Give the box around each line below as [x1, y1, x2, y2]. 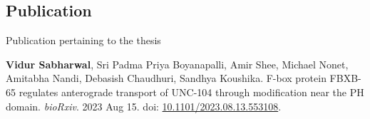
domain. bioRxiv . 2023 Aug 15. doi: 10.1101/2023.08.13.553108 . [6, 98, 282, 113]
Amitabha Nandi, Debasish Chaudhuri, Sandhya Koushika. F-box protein [6, 71, 327, 86]
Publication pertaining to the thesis [6, 33, 161, 48]
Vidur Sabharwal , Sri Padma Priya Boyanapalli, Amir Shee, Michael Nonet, [6, 56, 349, 71]
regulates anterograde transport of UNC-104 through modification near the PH [19, 84, 364, 99]
